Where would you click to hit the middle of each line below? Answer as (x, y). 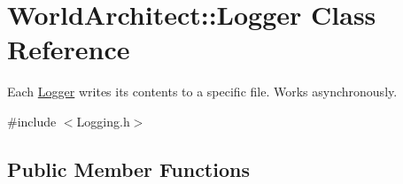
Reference (69, 49)
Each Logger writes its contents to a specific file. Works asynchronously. (202, 92)
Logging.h (103, 121)
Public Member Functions (128, 169)
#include (32, 121)
